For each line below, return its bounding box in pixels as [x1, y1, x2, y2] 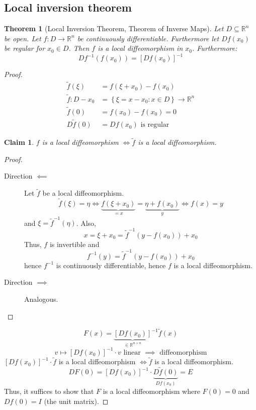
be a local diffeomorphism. [42, 188, 124, 198]
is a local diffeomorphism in [98, 43, 183, 53]
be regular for [4, 43, 45, 53]
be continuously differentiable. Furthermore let [77, 33, 219, 43]
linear [123, 349, 141, 356]
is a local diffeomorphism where [103, 386, 200, 396]
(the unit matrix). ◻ [44, 396, 109, 406]
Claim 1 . [4, 137, 34, 147]
